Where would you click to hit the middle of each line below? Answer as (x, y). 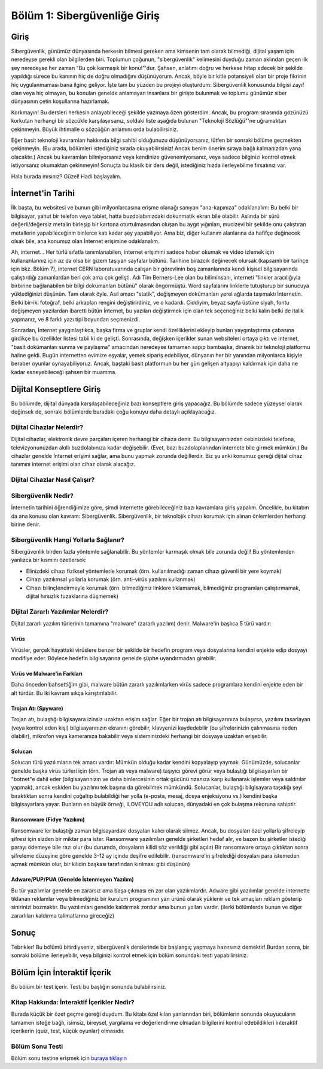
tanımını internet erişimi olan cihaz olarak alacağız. (73, 464)
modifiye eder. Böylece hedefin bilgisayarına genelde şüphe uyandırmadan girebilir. (114, 658)
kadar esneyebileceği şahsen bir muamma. (64, 372)
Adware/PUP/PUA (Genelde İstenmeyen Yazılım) (72, 879)
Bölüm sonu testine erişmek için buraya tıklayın (69, 1058)
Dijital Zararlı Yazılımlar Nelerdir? (60, 612)
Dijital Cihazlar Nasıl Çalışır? (53, 480)
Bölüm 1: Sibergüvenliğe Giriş (86, 16)
